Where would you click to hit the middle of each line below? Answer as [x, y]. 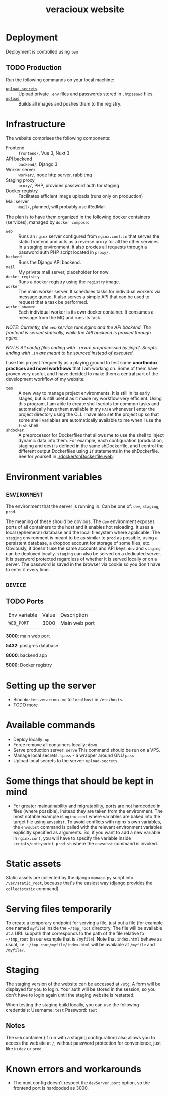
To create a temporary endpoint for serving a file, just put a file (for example [84, 923]
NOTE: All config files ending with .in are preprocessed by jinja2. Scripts [81, 347]
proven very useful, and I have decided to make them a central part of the [82, 373]
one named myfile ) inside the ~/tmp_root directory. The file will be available [84, 928]
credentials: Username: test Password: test [52, 1010]
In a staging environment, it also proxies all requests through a [83, 247]
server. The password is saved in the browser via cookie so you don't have [83, 564]
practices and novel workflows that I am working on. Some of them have [82, 368]
